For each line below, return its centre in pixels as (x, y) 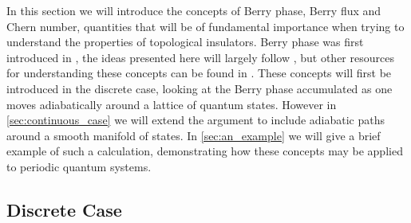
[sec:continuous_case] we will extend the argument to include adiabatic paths (196, 120)
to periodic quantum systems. (79, 166)
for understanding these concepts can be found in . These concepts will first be (199, 73)
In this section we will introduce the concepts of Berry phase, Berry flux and (194, 10)
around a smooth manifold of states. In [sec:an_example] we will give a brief (194, 135)
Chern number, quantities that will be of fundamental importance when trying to (205, 26)
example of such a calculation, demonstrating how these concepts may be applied (205, 151)
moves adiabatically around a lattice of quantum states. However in (172, 104)
